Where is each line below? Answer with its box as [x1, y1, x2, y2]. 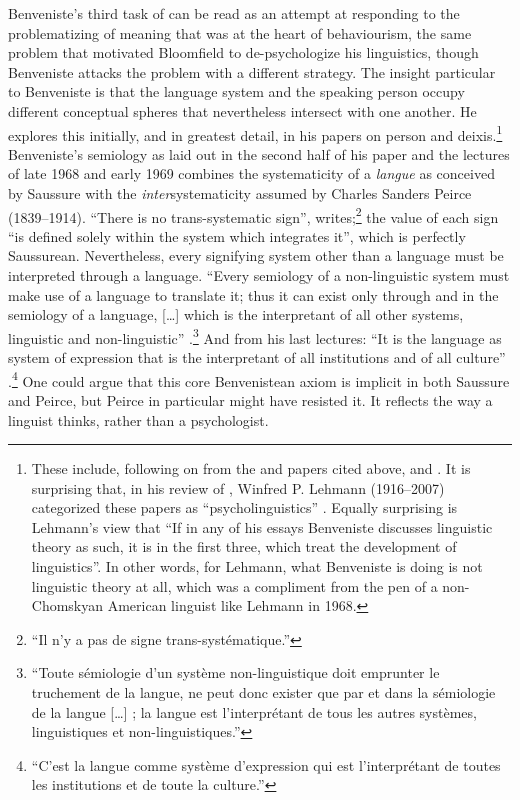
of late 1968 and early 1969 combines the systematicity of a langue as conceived [8, 163, 495, 184]
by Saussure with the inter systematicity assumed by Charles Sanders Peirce [8, 183, 472, 203]
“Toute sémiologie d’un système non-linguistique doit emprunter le [31, 662, 440, 683]
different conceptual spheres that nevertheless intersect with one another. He [8, 100, 477, 121]
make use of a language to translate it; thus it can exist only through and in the [8, 284, 499, 305]
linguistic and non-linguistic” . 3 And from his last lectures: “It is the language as [8, 324, 502, 348]
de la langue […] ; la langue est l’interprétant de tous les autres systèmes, [31, 701, 477, 722]
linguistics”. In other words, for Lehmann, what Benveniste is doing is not [31, 556, 483, 577]
